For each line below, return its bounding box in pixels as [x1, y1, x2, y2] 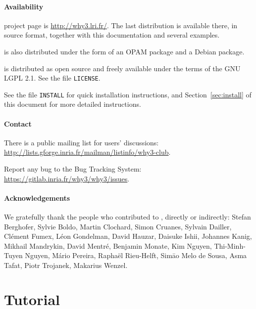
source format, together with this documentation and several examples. [4, 30, 220, 40]
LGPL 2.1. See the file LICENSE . [4, 73, 101, 83]
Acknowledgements [4, 192, 70, 203]
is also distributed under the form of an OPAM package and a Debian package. [4, 46, 245, 56]
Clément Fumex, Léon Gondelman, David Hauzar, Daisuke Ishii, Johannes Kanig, [4, 231, 252, 241]
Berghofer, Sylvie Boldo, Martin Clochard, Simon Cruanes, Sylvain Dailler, [4, 221, 232, 231]
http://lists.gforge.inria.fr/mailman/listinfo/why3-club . [4, 147, 171, 157]
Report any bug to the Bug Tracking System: [4, 164, 142, 174]
